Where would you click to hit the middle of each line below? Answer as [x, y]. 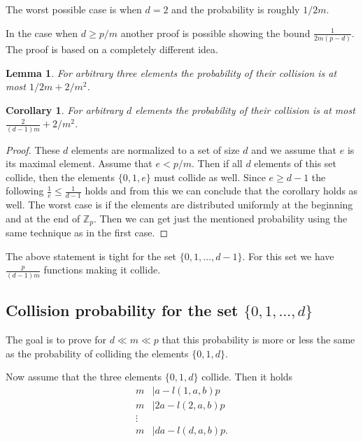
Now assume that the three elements [84, 377]
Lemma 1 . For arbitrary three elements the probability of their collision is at [171, 72]
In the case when [42, 33]
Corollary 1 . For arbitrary [64, 109]
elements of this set [295, 163]
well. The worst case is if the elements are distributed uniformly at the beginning [179, 205]
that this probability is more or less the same [258, 339]
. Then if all [217, 163]
